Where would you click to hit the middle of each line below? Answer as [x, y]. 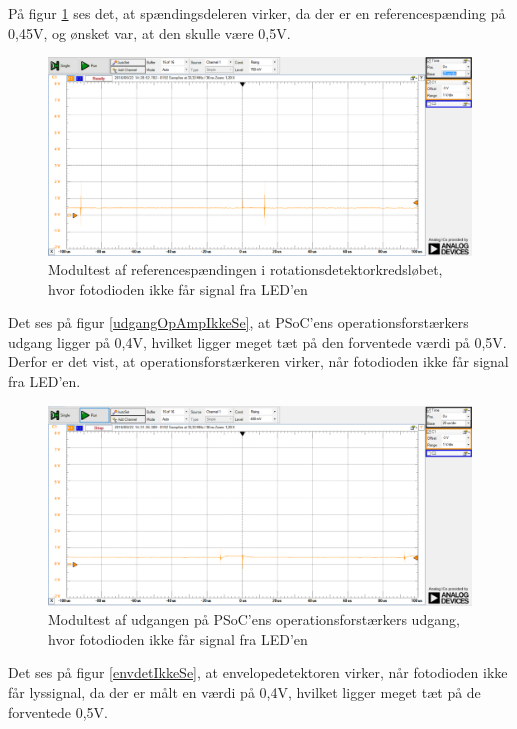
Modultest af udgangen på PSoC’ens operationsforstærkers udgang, [254, 619]
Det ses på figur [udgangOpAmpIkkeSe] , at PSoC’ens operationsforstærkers [238, 322]
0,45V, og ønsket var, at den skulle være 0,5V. [149, 32]
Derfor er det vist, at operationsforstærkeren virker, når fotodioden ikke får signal [258, 361]
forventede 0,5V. [58, 711]
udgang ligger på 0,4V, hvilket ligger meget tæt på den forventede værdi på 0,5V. [257, 341]
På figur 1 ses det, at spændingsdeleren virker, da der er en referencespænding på [257, 13]
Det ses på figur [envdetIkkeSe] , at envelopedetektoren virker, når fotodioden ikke [258, 672]
